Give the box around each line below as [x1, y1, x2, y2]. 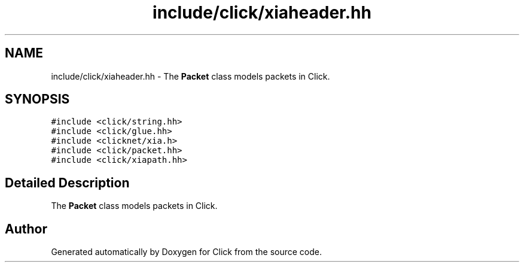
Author [5, 221, 47, 236]
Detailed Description [5, 175, 130, 190]
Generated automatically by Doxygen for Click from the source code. [51, 247, 322, 257]
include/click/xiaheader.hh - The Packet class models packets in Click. [51, 71, 330, 81]
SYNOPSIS [5, 92, 70, 107]
